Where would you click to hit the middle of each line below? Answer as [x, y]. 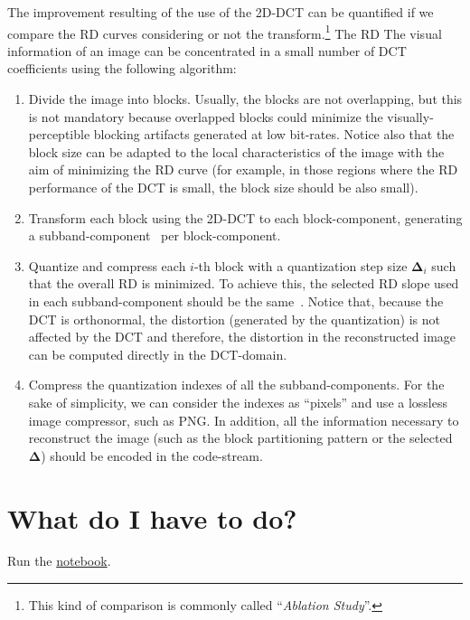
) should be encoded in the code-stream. [152, 455]
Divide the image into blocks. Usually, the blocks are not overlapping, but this [245, 99]
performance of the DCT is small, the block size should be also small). [223, 187]
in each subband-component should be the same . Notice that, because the [236, 301]
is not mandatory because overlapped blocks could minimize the [206, 116]
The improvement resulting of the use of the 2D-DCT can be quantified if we [221, 12]
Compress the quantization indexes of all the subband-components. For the [236, 385]
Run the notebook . [59, 561]
